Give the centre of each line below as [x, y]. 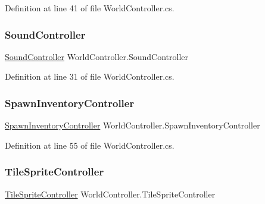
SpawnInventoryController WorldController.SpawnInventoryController [132, 125]
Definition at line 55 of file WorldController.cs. [90, 145]
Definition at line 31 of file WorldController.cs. [90, 76]
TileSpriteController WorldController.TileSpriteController [110, 194]
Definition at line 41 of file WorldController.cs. [90, 8]
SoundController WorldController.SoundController [96, 56]
